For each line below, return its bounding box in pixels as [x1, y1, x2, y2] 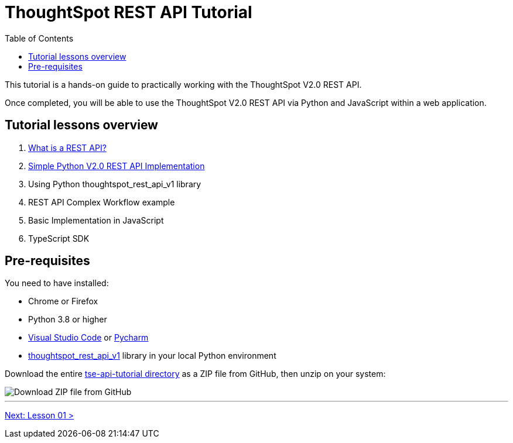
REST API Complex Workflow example [28, 197, 175, 207]
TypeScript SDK [28, 233, 90, 243]
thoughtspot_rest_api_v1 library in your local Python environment [28, 351, 276, 361]
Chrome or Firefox [28, 296, 98, 307]
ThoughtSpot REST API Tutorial [5, 2, 252, 22]
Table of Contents [5, 33, 74, 43]
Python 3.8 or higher [28, 314, 107, 325]
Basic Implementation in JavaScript [28, 215, 164, 225]
